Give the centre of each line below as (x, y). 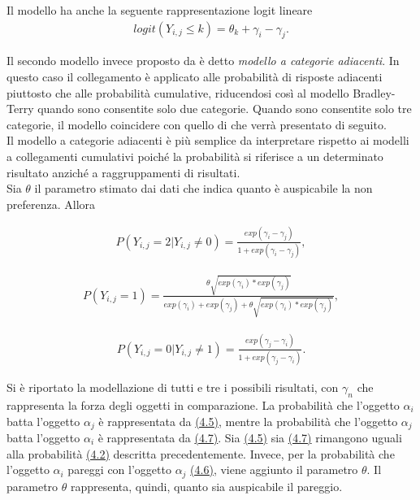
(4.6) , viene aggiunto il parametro (274, 470)
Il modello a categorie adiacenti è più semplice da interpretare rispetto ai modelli (208, 140)
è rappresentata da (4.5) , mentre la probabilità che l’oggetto (248, 421)
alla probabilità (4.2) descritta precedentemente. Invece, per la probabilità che (201, 453)
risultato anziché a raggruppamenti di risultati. (123, 172)
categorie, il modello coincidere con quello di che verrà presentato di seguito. (197, 124)
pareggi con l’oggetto (119, 470)
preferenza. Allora (51, 204)
